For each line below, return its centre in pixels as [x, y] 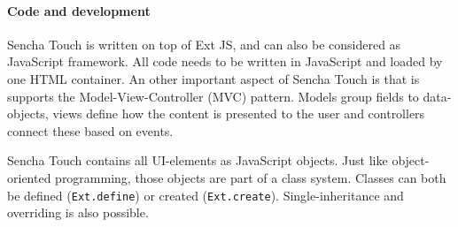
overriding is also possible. [78, 212]
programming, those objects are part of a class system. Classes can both [251, 177]
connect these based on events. [90, 130]
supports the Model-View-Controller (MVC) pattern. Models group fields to [213, 96]
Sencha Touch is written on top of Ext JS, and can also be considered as [204, 44]
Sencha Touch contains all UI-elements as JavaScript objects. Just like [198, 160]
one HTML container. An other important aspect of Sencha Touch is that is [213, 78]
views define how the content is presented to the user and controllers [239, 113]
